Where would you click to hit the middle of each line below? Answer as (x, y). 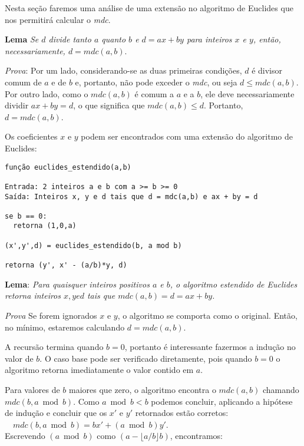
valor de (19, 358)
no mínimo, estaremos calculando (65, 327)
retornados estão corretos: (182, 413)
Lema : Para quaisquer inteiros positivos (77, 284)
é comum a (154, 93)
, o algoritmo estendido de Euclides (234, 284)
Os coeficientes (31, 136)
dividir (17, 105)
